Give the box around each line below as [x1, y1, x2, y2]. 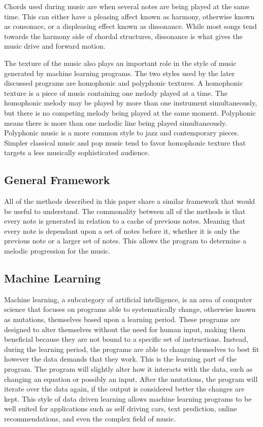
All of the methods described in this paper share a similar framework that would [4, 196, 255, 206]
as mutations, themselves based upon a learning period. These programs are [4, 314, 241, 325]
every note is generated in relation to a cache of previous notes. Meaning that [4, 216, 246, 226]
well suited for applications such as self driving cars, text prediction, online [4, 403, 237, 414]
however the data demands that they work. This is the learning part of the [4, 353, 237, 364]
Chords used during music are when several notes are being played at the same [4, 1, 250, 11]
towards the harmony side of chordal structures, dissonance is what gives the [4, 30, 243, 41]
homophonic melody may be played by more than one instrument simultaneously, [4, 97, 257, 108]
